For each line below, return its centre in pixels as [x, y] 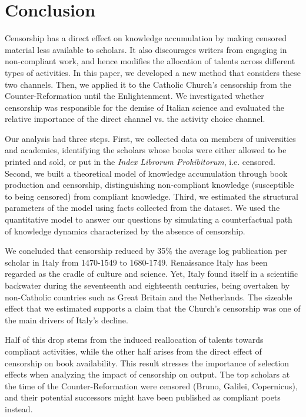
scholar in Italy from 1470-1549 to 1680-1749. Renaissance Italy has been [136, 262]
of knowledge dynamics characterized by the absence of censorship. [125, 231]
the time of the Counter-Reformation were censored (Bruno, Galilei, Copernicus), [151, 385]
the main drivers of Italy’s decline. [66, 320]
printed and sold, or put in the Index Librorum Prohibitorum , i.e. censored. [140, 162]
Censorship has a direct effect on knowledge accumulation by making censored [146, 38]
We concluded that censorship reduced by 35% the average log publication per [146, 251]
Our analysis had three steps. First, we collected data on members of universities [150, 138]
